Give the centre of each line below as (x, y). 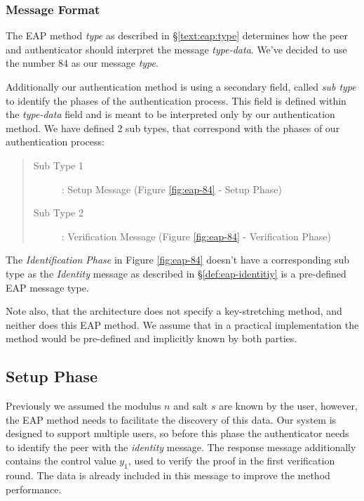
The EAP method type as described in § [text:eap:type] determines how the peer (177, 35)
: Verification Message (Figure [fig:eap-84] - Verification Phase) (196, 236)
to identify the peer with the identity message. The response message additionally (181, 447)
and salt (191, 406)
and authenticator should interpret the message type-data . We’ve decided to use (176, 49)
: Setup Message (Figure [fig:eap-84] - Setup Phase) (171, 189)
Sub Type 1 (58, 165)
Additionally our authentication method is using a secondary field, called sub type (181, 86)
